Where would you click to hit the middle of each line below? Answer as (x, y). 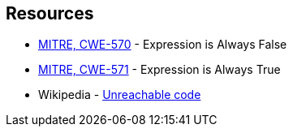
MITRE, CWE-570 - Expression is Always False (163, 45)
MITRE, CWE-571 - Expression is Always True (159, 70)
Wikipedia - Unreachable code (120, 95)
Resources (50, 13)
